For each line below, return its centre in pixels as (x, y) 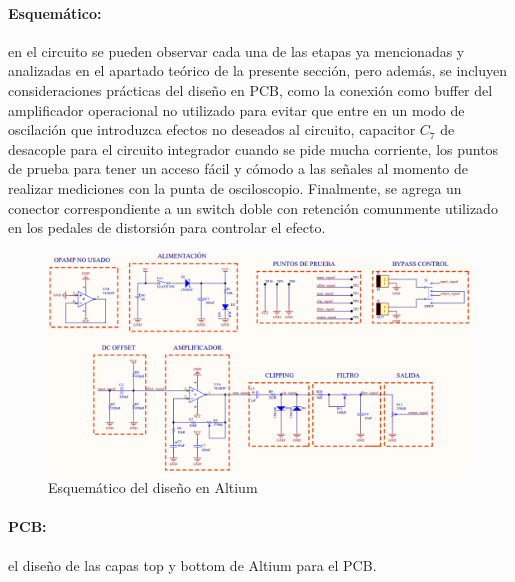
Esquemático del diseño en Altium (153, 487)
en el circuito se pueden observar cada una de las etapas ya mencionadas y (236, 50)
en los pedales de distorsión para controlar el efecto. (167, 227)
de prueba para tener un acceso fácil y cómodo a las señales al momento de (238, 168)
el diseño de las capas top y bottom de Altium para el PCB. (192, 564)
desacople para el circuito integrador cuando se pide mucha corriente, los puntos (253, 148)
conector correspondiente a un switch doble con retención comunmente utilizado (253, 207)
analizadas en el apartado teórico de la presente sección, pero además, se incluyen (258, 70)
